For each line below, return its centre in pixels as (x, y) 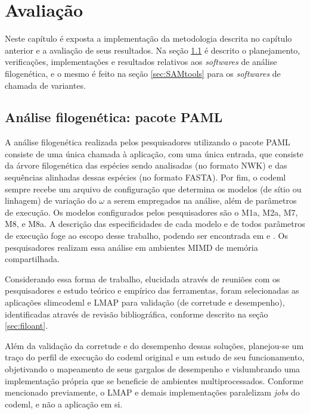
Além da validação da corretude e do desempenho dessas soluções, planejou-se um (154, 345)
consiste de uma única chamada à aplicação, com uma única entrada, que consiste (154, 153)
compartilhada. (32, 259)
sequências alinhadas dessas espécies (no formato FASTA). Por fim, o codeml (145, 177)
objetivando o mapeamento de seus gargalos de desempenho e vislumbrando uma (153, 368)
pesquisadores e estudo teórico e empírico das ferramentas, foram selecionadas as (152, 290)
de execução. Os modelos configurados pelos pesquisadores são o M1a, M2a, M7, (151, 212)
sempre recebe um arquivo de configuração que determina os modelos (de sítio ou (153, 189)
